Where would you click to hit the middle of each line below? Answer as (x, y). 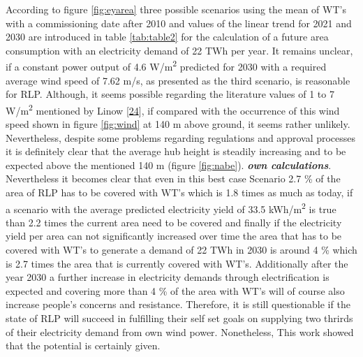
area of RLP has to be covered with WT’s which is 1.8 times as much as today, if (179, 192)
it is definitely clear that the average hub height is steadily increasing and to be (176, 151)
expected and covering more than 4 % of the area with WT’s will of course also (175, 290)
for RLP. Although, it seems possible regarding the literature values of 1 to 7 (170, 94)
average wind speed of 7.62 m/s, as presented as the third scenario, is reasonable (178, 80)
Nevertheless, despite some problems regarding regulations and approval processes (181, 137)
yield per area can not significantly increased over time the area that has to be (174, 236)
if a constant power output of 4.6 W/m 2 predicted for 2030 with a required (166, 66)
